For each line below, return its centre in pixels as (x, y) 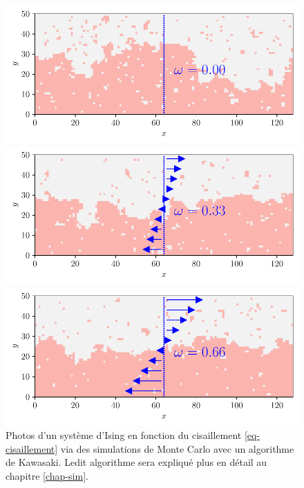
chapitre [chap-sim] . (47, 475)
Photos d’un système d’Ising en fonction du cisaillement (124, 435)
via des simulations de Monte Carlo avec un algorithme (177, 448)
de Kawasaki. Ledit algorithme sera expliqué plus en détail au (136, 462)
